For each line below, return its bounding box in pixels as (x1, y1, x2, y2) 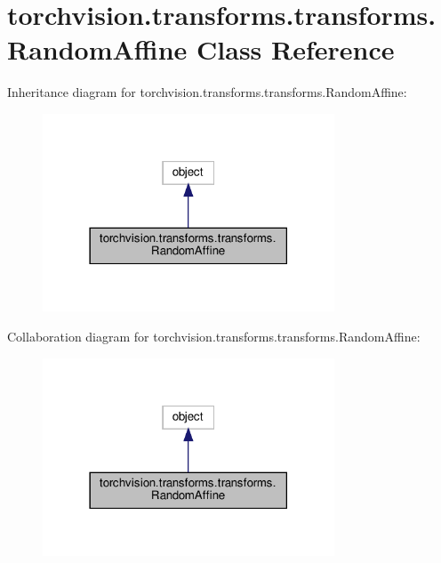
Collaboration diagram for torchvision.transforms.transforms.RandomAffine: (7, 327, 421, 345)
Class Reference (196, 31, 395, 68)
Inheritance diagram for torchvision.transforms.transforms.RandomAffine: (7, 83, 407, 101)
